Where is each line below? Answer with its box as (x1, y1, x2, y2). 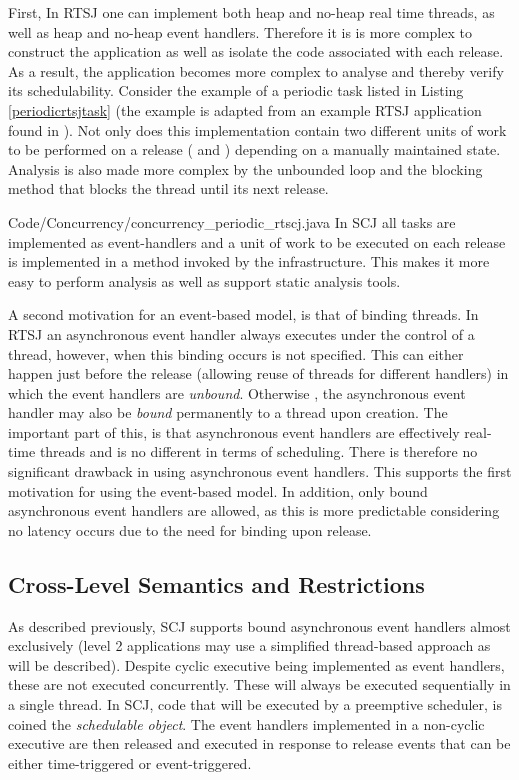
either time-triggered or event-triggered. (8, 752, 252, 773)
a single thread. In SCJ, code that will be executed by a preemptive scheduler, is (8, 694, 503, 715)
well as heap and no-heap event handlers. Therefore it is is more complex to (8, 21, 472, 42)
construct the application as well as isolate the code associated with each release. (8, 41, 504, 62)
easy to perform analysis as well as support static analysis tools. (8, 270, 401, 291)
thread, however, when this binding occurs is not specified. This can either (8, 343, 464, 364)
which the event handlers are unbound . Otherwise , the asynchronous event (8, 382, 466, 403)
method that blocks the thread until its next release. (8, 178, 329, 199)
